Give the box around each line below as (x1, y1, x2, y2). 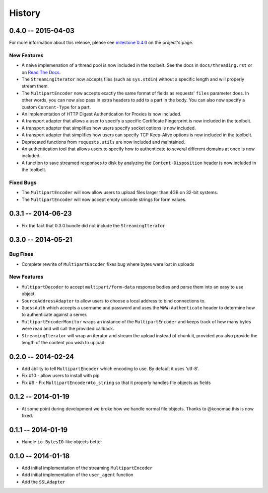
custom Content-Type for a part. (21, 104, 91, 110)
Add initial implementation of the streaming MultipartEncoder (21, 465, 153, 471)
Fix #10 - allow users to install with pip (21, 373, 100, 379)
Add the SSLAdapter (21, 479, 66, 485)
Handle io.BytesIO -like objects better (21, 438, 103, 445)
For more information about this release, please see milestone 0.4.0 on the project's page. (9, 40, 194, 46)
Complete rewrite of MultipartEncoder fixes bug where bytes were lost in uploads (21, 261, 195, 267)
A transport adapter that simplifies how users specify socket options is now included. (21, 125, 196, 131)
